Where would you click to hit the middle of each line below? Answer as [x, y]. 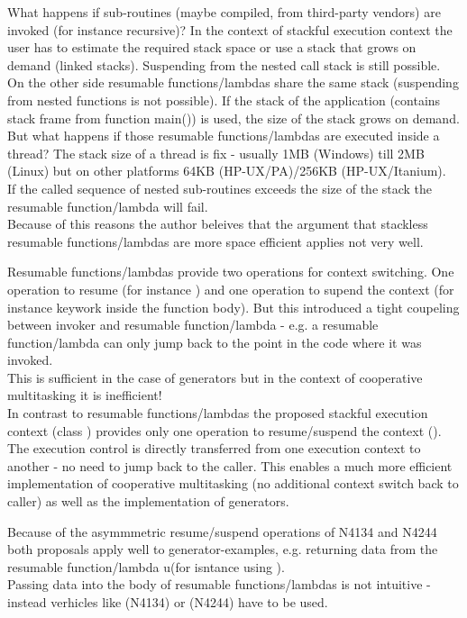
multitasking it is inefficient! [85, 395]
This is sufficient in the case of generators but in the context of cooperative [215, 377]
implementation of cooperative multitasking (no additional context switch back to [233, 483]
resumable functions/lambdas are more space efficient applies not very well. [215, 241]
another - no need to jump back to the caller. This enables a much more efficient [230, 465]
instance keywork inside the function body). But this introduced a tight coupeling [233, 307]
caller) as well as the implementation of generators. [148, 501]
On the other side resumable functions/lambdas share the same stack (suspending [233, 82]
